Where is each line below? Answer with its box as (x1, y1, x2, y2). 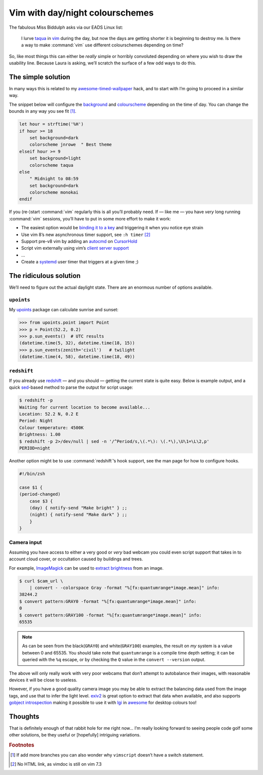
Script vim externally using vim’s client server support (21, 245, 129, 251)
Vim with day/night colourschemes (9, 7, 154, 18)
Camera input (9, 539, 42, 546)
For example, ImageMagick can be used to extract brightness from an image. (9, 565, 164, 571)
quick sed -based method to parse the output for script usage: (9, 384, 133, 390)
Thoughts (9, 712, 39, 720)
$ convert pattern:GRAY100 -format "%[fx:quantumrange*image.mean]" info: (19, 612, 202, 618)
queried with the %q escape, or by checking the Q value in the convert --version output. (22, 656, 206, 663)
